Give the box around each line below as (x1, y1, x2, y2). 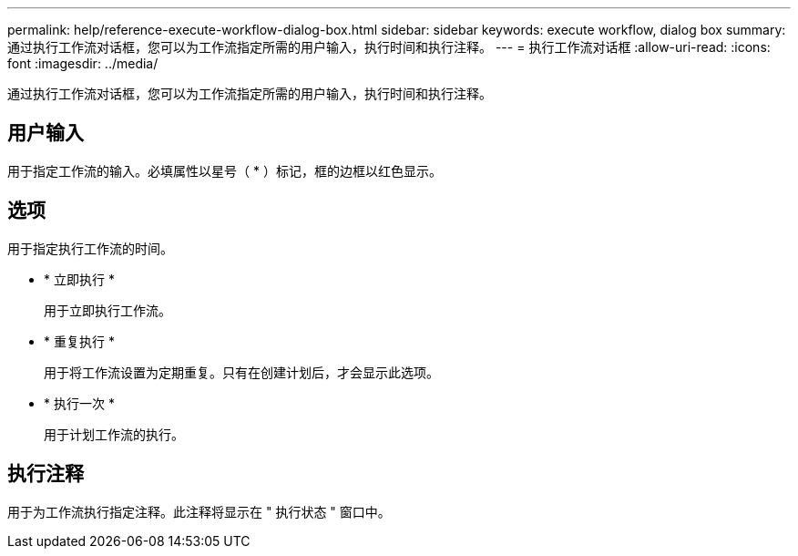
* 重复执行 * (44, 333, 115, 349)
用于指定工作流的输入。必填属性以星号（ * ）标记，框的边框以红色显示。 (7, 162, 442, 179)
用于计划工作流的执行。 (44, 426, 184, 442)
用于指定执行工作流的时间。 (7, 240, 173, 256)
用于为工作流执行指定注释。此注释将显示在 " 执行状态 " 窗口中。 (7, 503, 391, 520)
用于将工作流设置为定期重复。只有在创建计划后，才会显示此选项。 (44, 364, 439, 380)
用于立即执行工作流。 (44, 302, 171, 318)
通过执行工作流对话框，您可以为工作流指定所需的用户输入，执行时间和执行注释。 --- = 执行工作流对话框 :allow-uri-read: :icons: (7, 39, 771, 55)
